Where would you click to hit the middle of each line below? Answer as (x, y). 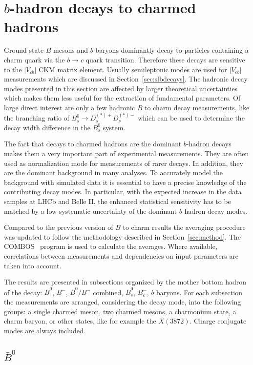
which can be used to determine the (191, 118)
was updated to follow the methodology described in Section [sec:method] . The (122, 236)
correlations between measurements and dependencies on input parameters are (121, 255)
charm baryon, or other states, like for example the (80, 321)
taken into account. (33, 265)
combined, (108, 292)
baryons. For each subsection (199, 292)
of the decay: (23, 292)
